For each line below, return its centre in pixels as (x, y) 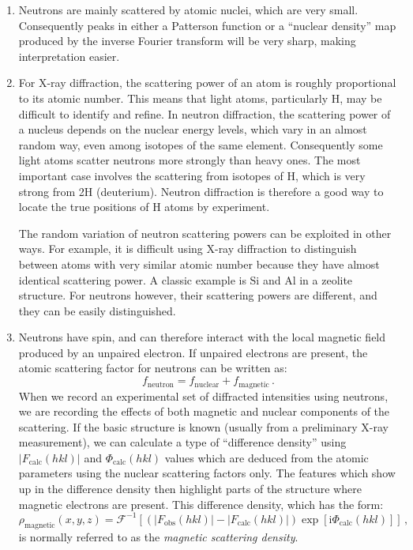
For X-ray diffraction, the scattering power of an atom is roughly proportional (207, 83)
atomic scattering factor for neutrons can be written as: (153, 368)
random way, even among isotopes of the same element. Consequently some (201, 144)
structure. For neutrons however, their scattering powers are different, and (198, 295)
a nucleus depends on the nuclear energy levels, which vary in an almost (193, 129)
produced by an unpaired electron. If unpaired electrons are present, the (193, 352)
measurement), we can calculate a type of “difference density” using (182, 442)
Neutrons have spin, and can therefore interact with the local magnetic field (202, 337)
